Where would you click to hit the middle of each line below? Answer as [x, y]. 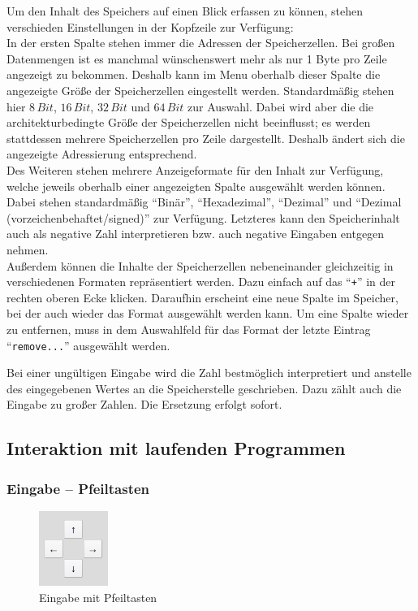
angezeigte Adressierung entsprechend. [102, 154]
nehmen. [28, 249]
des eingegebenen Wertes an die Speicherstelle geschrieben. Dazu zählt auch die [204, 388]
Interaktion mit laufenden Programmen [176, 448]
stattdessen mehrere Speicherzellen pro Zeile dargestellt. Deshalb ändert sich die [206, 138]
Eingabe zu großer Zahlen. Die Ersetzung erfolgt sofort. [144, 404]
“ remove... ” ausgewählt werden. [88, 345]
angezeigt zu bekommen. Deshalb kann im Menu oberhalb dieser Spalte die [194, 74]
